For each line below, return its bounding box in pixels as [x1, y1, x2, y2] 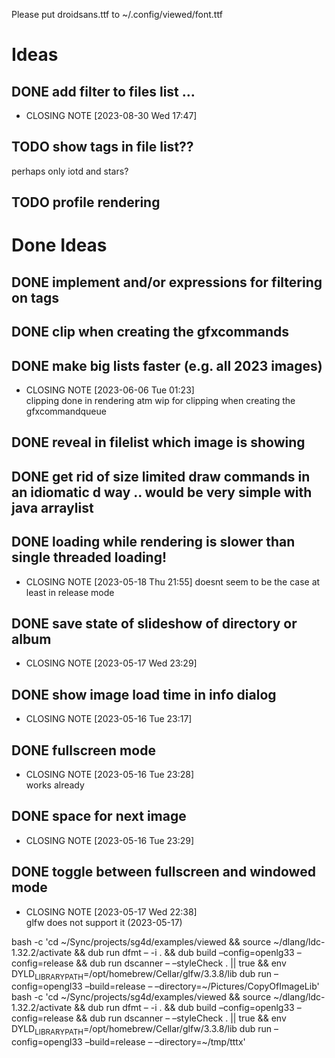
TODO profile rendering [11, 194, 161, 211]
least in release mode [25, 586, 115, 598]
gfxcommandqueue [25, 405, 107, 417]
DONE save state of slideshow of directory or [11, 615, 298, 632]
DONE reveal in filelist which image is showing [11, 434, 306, 451]
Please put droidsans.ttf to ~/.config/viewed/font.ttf [11, 9, 223, 20]
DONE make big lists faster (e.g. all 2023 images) [11, 357, 323, 374]
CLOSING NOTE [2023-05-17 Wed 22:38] [25, 905, 198, 918]
